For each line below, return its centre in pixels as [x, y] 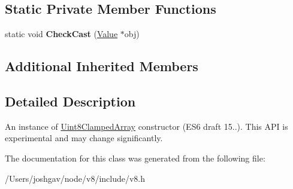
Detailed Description [70, 101]
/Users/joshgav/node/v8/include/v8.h [75, 178]
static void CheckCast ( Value [61, 34]
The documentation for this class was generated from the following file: [135, 158]
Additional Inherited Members [102, 66]
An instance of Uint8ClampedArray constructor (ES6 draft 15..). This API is [146, 126]
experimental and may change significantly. [84, 138]
